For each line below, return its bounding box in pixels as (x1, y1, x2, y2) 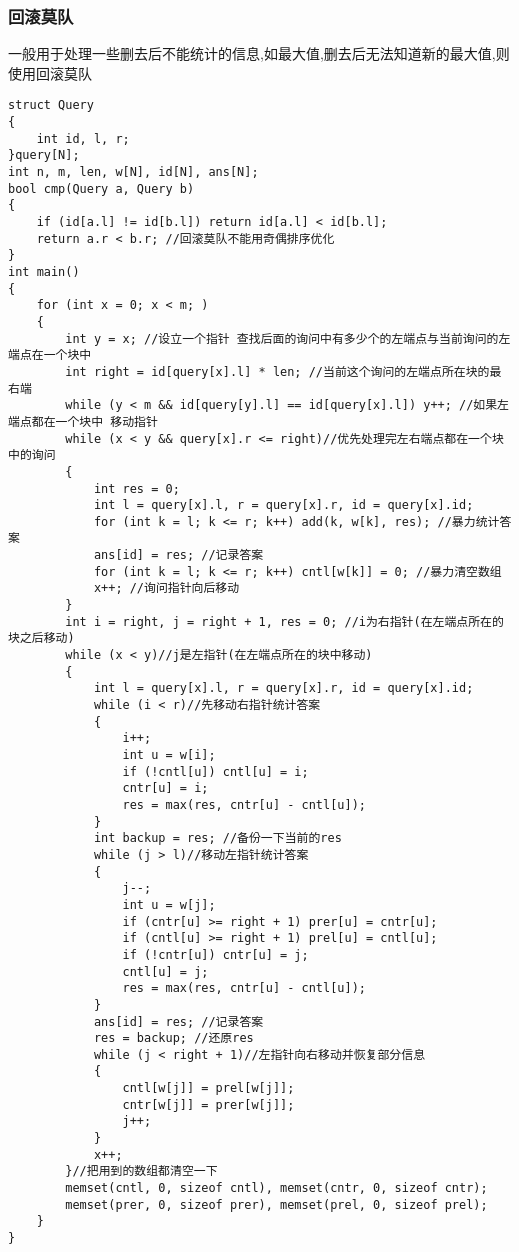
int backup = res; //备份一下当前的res (93, 831, 342, 846)
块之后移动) (8, 631, 75, 646)
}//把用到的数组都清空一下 (65, 1164, 218, 1179)
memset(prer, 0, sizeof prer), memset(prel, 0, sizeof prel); (65, 1197, 488, 1212)
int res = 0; (93, 481, 180, 496)
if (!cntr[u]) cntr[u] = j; (122, 947, 309, 962)
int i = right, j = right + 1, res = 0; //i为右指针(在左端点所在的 (65, 614, 504, 629)
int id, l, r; (36, 131, 130, 146)
